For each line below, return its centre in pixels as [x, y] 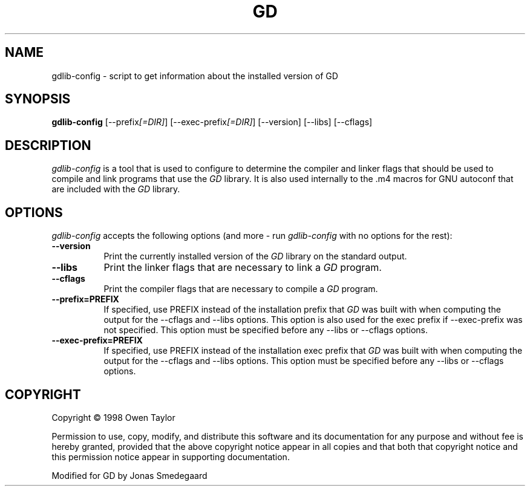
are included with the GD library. [116, 189]
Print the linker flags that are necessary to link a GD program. [243, 268]
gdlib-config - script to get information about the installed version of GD [195, 76]
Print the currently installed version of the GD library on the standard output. [255, 256]
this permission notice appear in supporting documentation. [171, 457]
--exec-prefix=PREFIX [97, 340]
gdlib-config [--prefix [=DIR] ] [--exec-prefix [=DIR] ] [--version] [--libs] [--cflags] [212, 122]
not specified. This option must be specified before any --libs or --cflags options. [266, 330]
